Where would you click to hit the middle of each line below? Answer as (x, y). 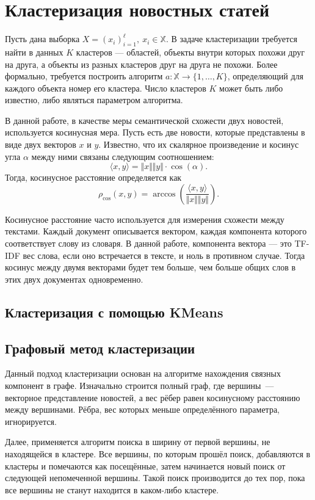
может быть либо (251, 88)
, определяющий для (266, 76)
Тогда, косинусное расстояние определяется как (93, 177)
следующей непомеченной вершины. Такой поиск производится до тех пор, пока (155, 478)
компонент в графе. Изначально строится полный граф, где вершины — (139, 385)
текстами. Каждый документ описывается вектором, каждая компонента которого (156, 231)
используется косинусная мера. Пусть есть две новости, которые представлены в (155, 132)
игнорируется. (31, 421)
